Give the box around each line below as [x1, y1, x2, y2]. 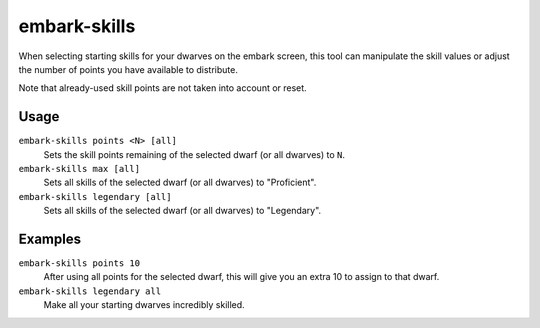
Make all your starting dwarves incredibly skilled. [43, 299, 245, 311]
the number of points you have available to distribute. [18, 63, 239, 75]
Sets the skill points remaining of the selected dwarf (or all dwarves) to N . [43, 148, 345, 160]
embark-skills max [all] [18, 163, 140, 175]
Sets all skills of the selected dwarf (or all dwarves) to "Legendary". [43, 205, 322, 217]
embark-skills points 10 [18, 258, 140, 269]
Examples [18, 231, 82, 247]
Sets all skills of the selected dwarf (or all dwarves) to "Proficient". [43, 176, 317, 189]
